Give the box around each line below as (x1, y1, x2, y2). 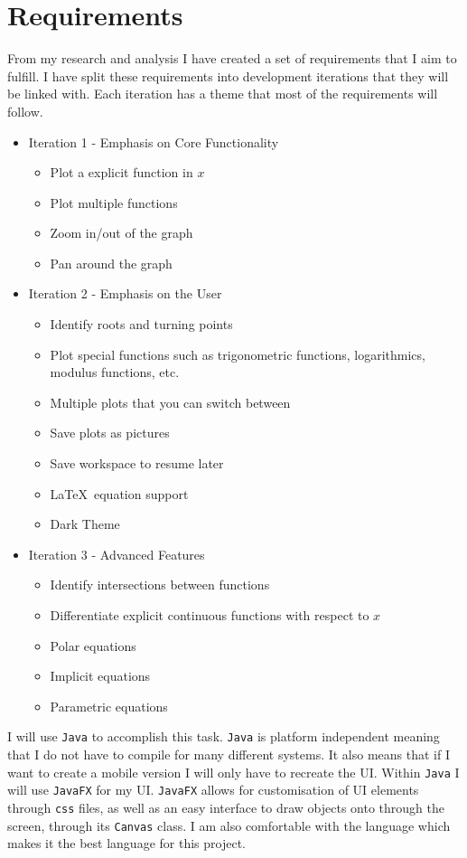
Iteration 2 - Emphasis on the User (28, 284, 222, 303)
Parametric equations (50, 696, 168, 715)
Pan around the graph (50, 253, 173, 272)
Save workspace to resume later (50, 454, 224, 473)
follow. (7, 101, 43, 120)
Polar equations (50, 636, 136, 655)
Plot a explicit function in (50, 163, 193, 182)
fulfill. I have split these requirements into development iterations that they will (7, 66, 449, 85)
